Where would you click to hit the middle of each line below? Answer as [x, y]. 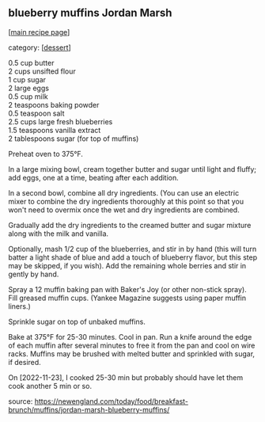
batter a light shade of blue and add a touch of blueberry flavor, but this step [133, 257]
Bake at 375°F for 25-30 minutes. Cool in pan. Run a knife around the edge [130, 336]
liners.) [20, 306]
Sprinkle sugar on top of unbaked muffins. [77, 321]
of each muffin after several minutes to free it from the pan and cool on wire [132, 345]
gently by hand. [34, 274]
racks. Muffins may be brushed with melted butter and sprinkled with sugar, [132, 354]
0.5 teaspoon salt [36, 113]
